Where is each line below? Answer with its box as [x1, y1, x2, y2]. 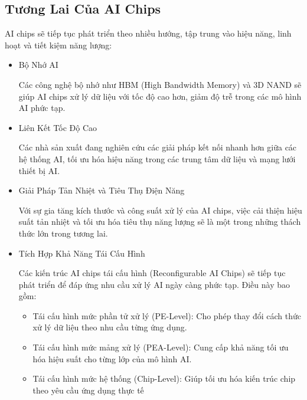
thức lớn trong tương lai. [18, 227, 108, 239]
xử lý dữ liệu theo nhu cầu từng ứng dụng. [32, 321, 187, 333]
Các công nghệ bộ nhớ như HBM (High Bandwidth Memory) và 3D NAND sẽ [18, 78, 302, 90]
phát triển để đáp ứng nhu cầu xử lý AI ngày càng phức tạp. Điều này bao [18, 278, 290, 290]
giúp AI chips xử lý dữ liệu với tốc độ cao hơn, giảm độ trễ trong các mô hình [18, 90, 302, 102]
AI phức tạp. [18, 101, 66, 114]
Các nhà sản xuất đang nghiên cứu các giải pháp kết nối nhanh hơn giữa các [18, 141, 297, 153]
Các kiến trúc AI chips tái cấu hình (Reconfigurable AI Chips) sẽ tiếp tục [18, 267, 286, 279]
